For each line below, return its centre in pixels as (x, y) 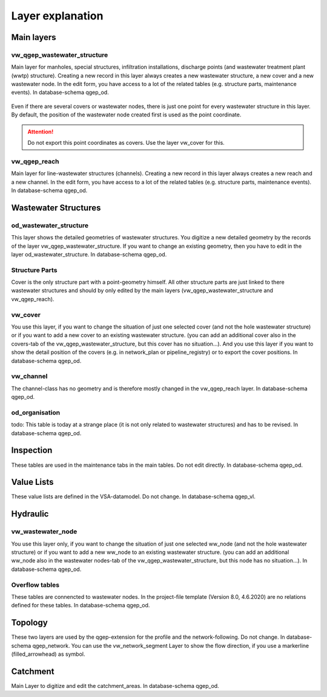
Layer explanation (57, 16)
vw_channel (29, 376)
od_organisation (36, 412)
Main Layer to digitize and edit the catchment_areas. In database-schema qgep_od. (115, 685)
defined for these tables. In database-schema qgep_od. (81, 605)
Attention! (41, 132)
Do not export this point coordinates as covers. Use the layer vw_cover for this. (126, 143)
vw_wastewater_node (44, 532)
